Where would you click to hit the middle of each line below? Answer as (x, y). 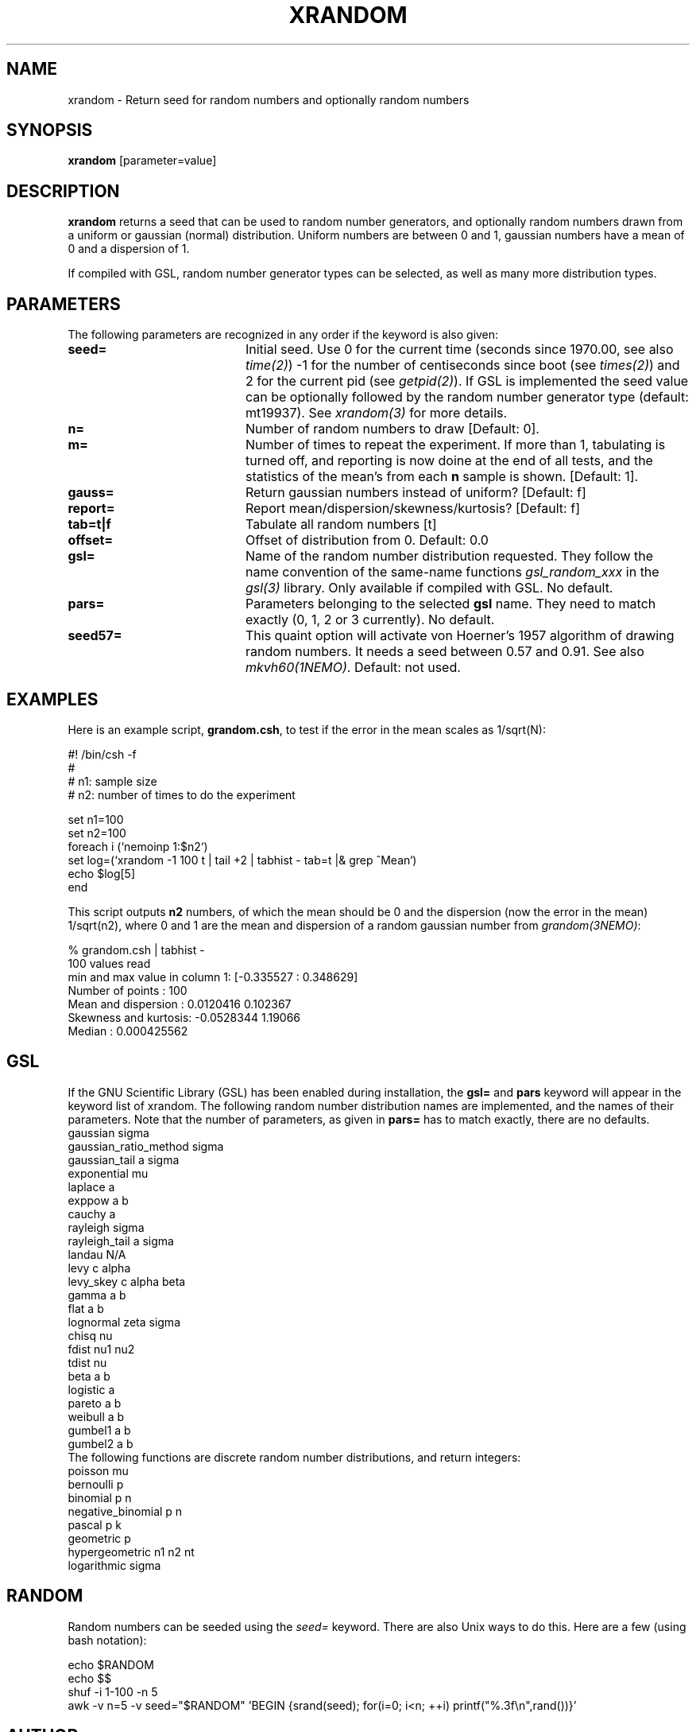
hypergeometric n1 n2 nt (131, 1551)
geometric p (99, 1538)
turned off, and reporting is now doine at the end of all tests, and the (449, 461)
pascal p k (95, 1524)
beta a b (89, 1376)
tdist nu (87, 1362)
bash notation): (107, 1640)
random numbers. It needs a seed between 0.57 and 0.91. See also (445, 652)
